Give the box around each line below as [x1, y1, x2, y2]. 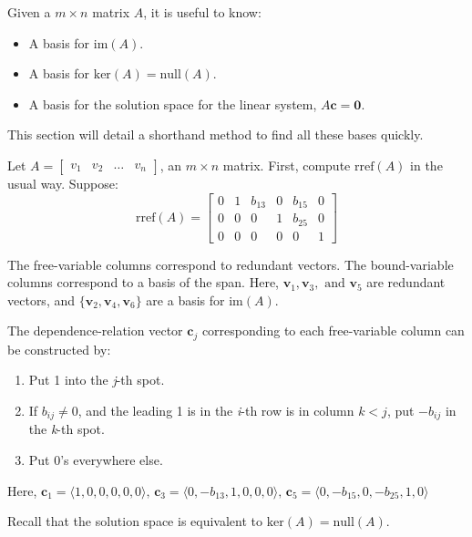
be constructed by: [7, 339, 111, 358]
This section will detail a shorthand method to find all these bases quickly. [7, 125, 424, 144]
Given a [7, 3, 51, 21]
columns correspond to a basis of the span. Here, [7, 273, 279, 292]
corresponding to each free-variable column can [201, 321, 465, 340]
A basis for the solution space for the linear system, [28, 94, 317, 113]
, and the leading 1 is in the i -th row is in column [77, 400, 354, 419]
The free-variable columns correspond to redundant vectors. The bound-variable [7, 254, 454, 274]
